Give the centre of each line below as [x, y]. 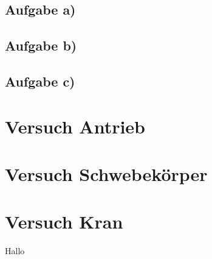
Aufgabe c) [40, 81]
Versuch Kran [64, 222]
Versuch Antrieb [75, 126]
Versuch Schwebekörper [106, 173]
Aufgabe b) [41, 45]
